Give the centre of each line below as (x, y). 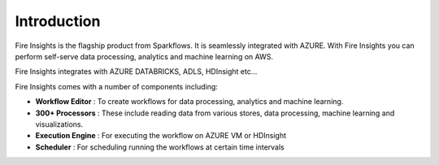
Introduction (58, 21)
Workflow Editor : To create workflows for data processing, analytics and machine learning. (189, 102)
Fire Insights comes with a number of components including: (117, 86)
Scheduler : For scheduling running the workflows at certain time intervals (160, 147)
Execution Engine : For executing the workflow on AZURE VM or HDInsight (161, 136)
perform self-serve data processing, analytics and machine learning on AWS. (144, 56)
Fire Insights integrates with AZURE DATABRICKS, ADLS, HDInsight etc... (136, 72)
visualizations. (59, 124)
